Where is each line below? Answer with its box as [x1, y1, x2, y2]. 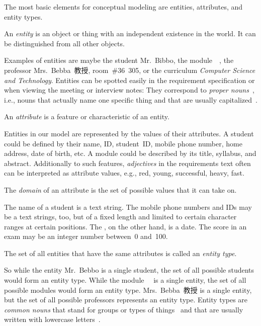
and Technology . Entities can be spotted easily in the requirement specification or [4, 74, 255, 85]
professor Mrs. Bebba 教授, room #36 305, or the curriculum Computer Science [4, 64, 255, 75]
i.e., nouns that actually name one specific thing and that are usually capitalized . [4, 94, 257, 105]
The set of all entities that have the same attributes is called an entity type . [4, 248, 237, 258]
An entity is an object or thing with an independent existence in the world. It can [4, 28, 256, 39]
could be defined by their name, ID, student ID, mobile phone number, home [4, 138, 242, 148]
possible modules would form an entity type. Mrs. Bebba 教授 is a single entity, [4, 284, 252, 295]
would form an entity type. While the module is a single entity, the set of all [4, 275, 246, 285]
